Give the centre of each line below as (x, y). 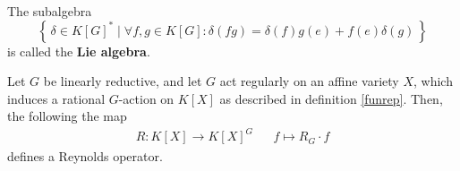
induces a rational (56, 98)
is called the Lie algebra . (79, 51)
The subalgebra (50, 11)
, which (433, 81)
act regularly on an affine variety (309, 81)
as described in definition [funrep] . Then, (331, 98)
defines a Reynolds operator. (85, 155)
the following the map (67, 116)
